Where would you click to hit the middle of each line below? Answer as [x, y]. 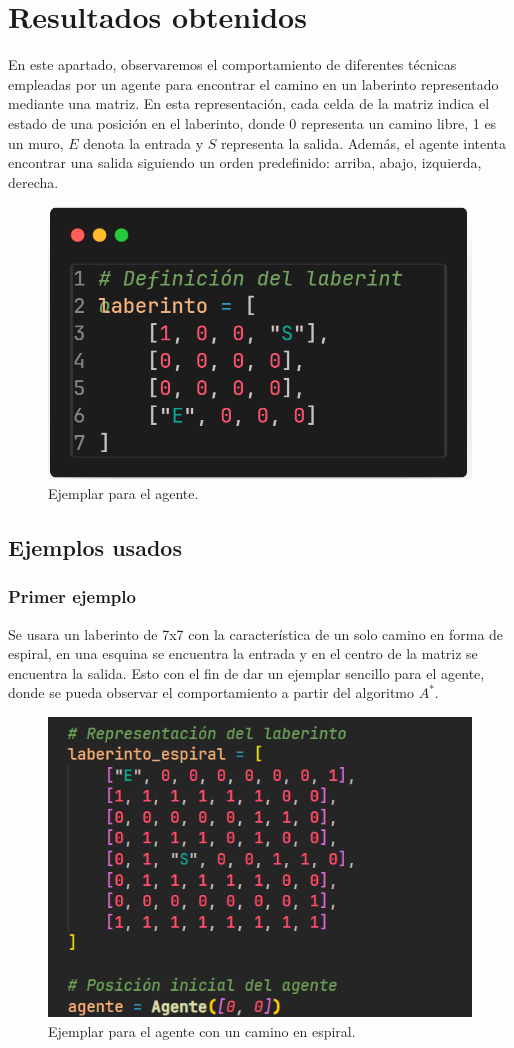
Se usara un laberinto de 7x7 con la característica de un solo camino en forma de [256, 633]
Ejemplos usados [95, 547]
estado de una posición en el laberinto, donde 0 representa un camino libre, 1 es [252, 122]
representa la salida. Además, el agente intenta [364, 142]
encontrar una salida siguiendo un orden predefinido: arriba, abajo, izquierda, [245, 162]
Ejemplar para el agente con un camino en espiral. [202, 1030]
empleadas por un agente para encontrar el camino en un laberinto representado [253, 83]
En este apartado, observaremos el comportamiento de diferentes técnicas [232, 64]
